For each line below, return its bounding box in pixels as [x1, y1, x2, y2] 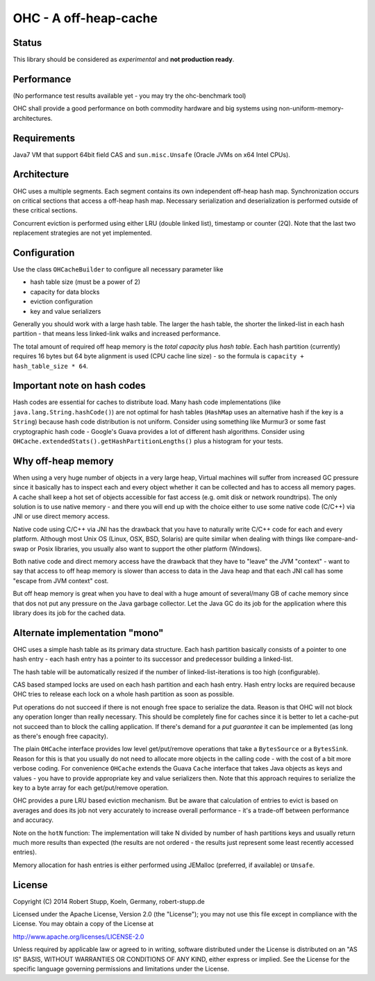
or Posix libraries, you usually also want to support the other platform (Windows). [30, 544, 262, 553]
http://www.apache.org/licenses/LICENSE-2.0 [12, 932, 144, 941]
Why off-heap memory [12, 455, 114, 467]
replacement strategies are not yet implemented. [12, 229, 152, 237]
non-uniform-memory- [278, 104, 344, 112]
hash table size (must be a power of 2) [30, 278, 141, 286]
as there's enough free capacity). [12, 732, 108, 741]
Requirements [12, 132, 76, 144]
